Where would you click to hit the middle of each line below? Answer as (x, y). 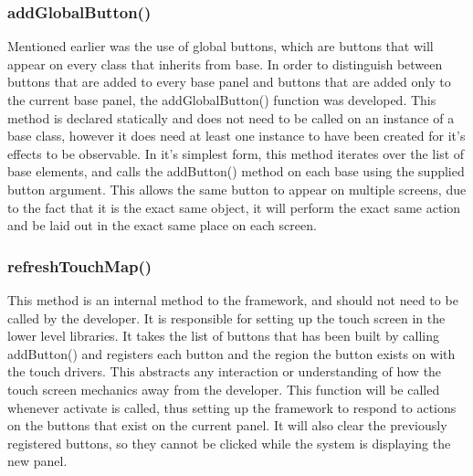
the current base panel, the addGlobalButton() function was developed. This (222, 100)
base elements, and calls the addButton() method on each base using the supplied (236, 171)
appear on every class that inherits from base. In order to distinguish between (225, 63)
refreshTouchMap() (80, 265)
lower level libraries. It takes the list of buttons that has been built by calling (224, 336)
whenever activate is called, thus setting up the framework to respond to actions (232, 407)
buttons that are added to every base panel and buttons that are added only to (229, 82)
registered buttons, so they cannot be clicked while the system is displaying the (229, 443)
